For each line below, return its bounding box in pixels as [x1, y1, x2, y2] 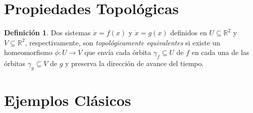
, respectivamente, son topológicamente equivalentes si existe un [25, 37, 221, 47]
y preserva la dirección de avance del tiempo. [65, 58, 204, 69]
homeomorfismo [4, 47, 53, 58]
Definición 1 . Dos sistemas [4, 27, 91, 38]
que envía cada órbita [84, 47, 151, 58]
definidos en [170, 27, 207, 38]
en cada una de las [191, 47, 249, 58]
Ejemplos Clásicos [4, 90, 131, 110]
